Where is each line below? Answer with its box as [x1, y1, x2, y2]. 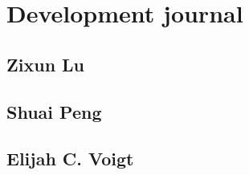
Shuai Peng [6, 99, 102, 124]
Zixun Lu [6, 51, 85, 76]
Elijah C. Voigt [6, 146, 134, 171]
